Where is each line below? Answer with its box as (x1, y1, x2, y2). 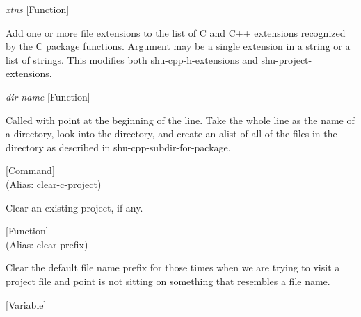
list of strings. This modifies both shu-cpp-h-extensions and (6, 52, 258, 67)
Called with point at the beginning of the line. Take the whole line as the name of (6, 112, 355, 127)
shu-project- (261, 52, 312, 67)
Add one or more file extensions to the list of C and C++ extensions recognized (6, 25, 346, 40)
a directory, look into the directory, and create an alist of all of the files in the (6, 126, 337, 141)
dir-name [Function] (6, 89, 90, 103)
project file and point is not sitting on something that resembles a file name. (6, 273, 330, 288)
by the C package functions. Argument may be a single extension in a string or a (6, 39, 351, 53)
